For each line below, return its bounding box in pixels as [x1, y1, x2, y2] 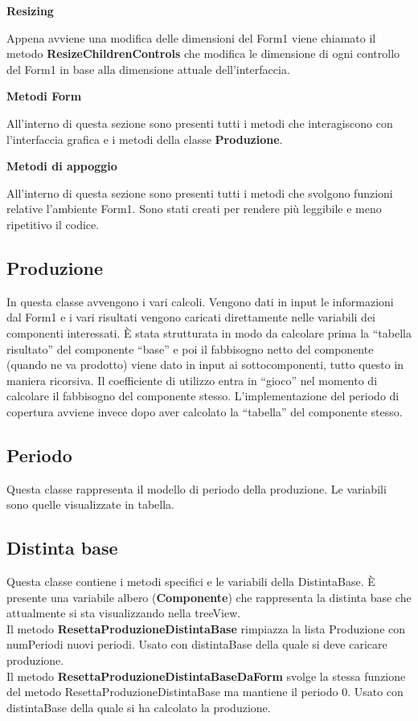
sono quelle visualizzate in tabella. [6, 496, 174, 513]
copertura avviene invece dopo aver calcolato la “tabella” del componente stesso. [6, 403, 403, 420]
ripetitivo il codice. [6, 215, 100, 232]
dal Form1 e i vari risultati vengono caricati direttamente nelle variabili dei [6, 309, 376, 326]
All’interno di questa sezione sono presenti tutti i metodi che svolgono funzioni [6, 184, 393, 201]
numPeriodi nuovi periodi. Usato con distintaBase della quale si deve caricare [6, 636, 387, 653]
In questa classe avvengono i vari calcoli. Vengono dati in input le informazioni [6, 293, 394, 309]
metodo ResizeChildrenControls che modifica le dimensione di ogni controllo [6, 45, 400, 62]
